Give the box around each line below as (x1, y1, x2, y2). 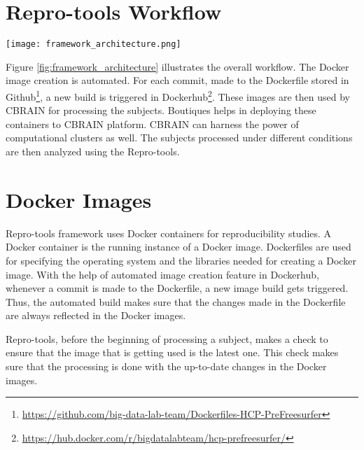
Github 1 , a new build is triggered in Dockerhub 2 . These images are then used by (6, 87, 350, 104)
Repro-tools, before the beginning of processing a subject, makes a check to (6, 331, 328, 346)
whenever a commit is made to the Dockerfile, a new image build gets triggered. (6, 281, 349, 295)
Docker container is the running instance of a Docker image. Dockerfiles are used (6, 239, 351, 254)
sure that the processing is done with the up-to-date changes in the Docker (6, 359, 327, 374)
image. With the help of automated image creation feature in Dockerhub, (6, 267, 319, 281)
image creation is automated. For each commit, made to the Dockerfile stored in (6, 73, 349, 87)
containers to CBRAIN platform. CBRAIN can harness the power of (6, 116, 299, 131)
